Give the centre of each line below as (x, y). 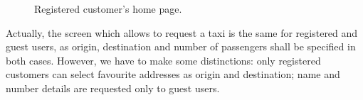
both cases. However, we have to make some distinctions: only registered (163, 60)
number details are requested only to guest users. (113, 88)
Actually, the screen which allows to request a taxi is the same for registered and (182, 32)
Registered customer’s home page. (108, 9)
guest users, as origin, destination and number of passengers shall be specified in (181, 46)
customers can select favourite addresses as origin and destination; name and (173, 74)
